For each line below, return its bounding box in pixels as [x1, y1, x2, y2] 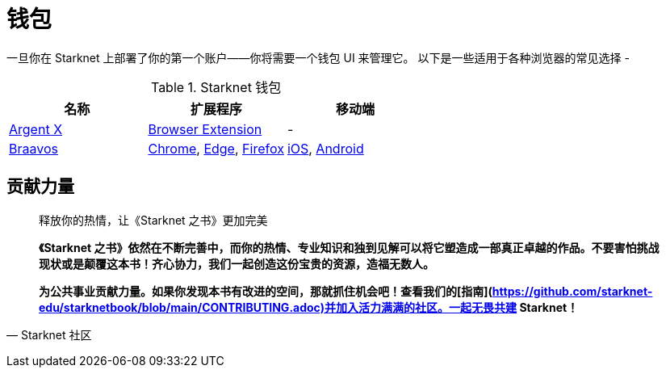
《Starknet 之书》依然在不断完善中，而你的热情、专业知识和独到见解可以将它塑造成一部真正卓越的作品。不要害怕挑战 [39, 240, 660, 254]
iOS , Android [287, 140, 364, 157]
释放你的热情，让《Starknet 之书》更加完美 [39, 212, 268, 227]
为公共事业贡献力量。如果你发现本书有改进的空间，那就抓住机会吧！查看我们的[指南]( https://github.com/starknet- [39, 284, 653, 298]
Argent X [9, 120, 63, 137]
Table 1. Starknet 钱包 [150, 78, 282, 95]
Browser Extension [148, 120, 262, 137]
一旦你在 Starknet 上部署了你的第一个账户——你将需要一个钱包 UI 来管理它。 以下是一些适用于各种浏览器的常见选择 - [6, 50, 630, 65]
